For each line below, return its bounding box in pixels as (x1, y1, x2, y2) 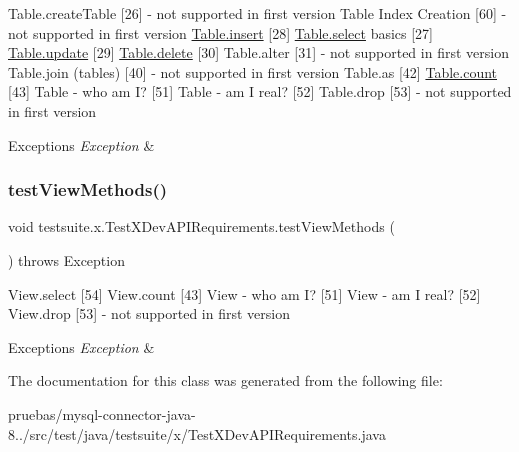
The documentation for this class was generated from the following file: (8, 370, 443, 391)
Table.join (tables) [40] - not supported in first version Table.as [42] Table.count (8, 61, 498, 82)
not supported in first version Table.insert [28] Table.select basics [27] (8, 22, 434, 43)
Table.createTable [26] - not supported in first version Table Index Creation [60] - (8, 3, 507, 23)
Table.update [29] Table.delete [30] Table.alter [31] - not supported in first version (8, 42, 509, 63)
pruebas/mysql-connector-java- (8, 403, 196, 424)
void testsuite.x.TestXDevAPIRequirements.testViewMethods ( (8, 216, 395, 237)
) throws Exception (8, 249, 125, 270)
